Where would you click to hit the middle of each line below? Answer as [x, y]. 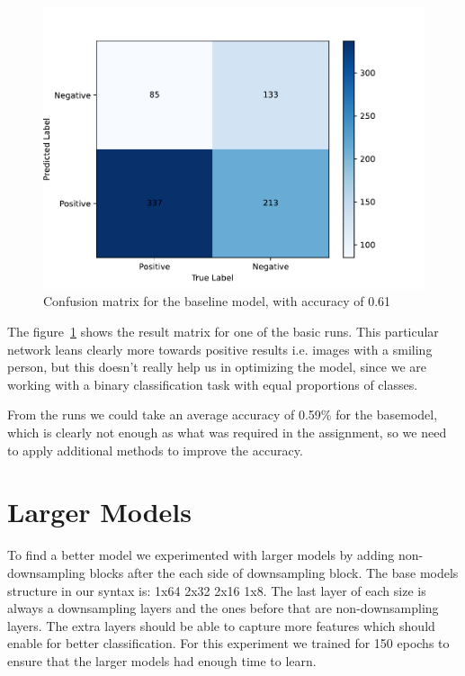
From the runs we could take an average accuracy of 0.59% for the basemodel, [223, 415]
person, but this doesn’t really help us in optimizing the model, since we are [217, 367]
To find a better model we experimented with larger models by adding [201, 555]
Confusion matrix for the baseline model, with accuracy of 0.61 [217, 301]
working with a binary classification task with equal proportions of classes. [213, 384]
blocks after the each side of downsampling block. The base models [274, 572]
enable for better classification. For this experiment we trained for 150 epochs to [228, 643]
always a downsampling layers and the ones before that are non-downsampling [223, 608]
